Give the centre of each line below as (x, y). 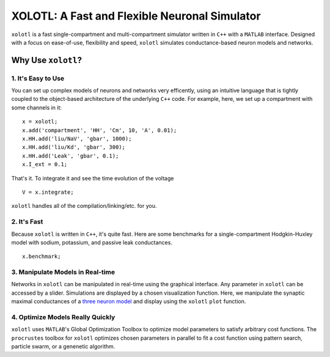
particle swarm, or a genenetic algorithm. (63, 347)
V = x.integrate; (48, 192)
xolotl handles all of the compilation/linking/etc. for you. (84, 206)
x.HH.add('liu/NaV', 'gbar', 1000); (77, 139)
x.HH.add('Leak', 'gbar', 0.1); (71, 156)
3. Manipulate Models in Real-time (63, 272)
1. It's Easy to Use (38, 78)
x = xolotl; (40, 122)
